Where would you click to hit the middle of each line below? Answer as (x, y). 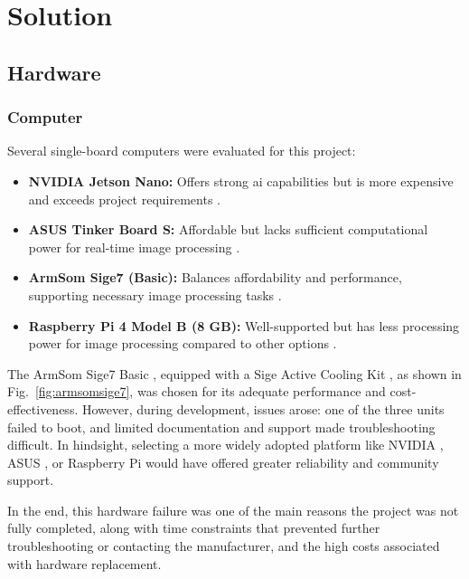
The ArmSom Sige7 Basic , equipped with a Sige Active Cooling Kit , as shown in (234, 373)
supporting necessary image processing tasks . (155, 294)
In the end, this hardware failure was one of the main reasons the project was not (233, 510)
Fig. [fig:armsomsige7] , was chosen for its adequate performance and (197, 391)
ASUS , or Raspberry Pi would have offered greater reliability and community (223, 462)
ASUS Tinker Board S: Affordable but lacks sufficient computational (228, 229)
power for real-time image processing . (134, 247)
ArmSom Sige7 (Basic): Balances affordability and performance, (215, 277)
